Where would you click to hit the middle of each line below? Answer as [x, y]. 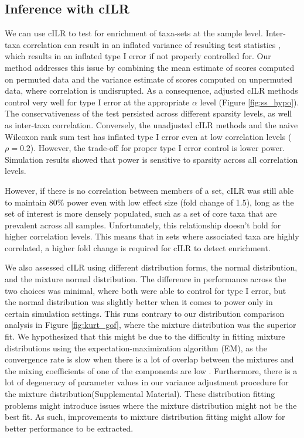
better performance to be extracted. [69, 428]
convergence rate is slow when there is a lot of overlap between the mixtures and [149, 359]
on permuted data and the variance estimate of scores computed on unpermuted [149, 79]
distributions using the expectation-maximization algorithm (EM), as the [136, 348]
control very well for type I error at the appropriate [97, 102]
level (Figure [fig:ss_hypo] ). [250, 102]
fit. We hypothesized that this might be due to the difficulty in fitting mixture [145, 336]
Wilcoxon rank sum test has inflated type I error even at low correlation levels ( [148, 136]
